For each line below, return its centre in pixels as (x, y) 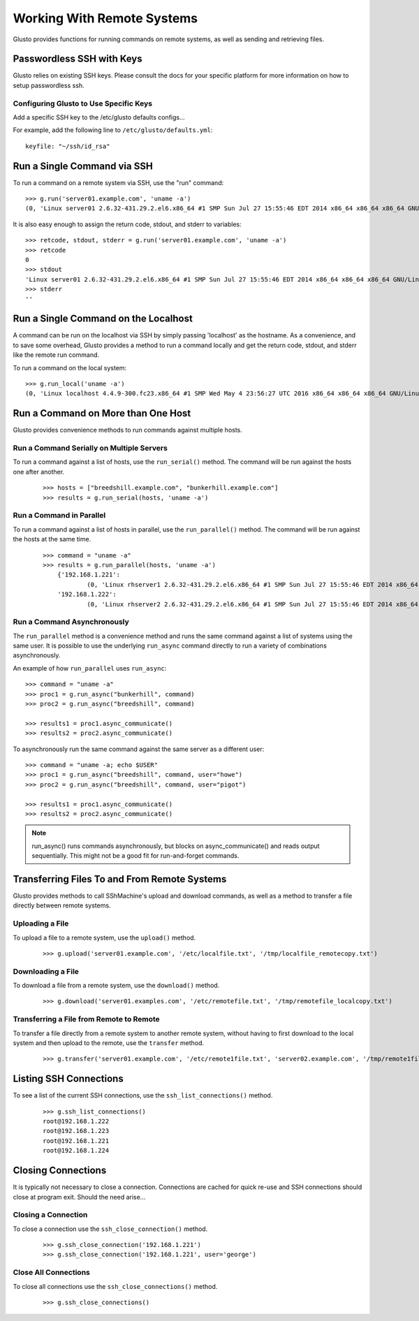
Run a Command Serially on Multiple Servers (90, 448)
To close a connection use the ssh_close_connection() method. (110, 1229)
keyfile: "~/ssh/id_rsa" (68, 146)
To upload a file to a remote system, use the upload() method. (104, 937)
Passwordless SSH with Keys (78, 59)
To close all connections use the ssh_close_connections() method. (115, 1286)
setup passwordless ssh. (49, 85)
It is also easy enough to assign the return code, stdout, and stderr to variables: (127, 224)
